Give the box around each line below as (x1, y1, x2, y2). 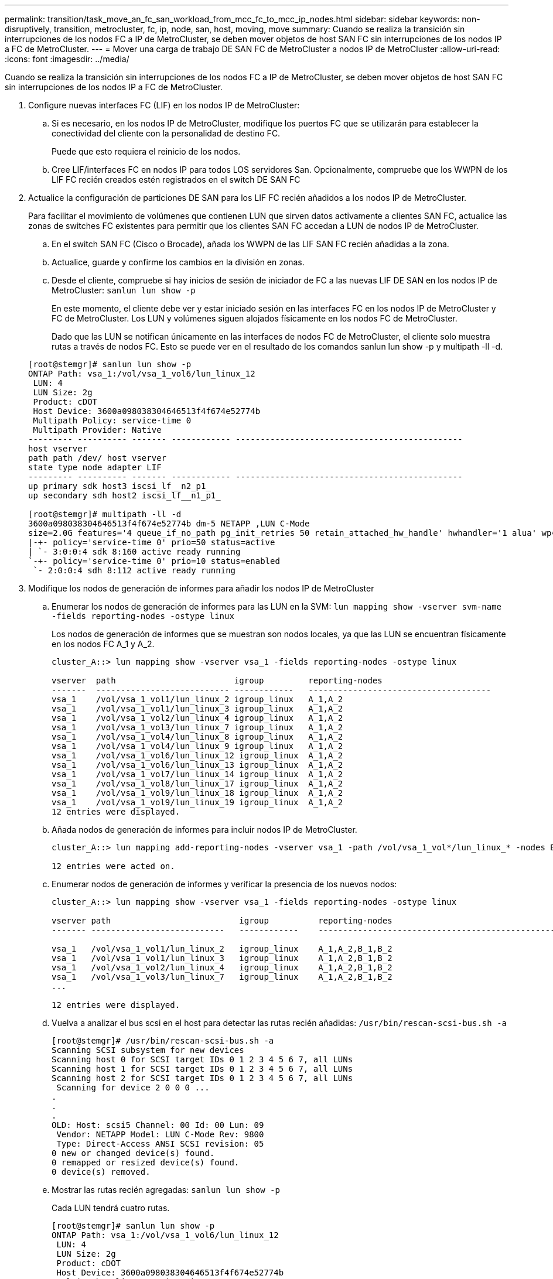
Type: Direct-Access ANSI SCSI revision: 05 (56, 1139, 264, 1148)
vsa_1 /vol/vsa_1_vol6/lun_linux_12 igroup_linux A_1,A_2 (52, 751, 343, 760)
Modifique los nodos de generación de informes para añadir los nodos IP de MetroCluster (28, 583, 374, 593)
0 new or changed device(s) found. (52, 1148, 215, 1158)
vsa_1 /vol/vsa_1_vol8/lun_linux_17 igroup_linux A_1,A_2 (52, 779, 343, 788)
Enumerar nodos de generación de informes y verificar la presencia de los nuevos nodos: (52, 879, 397, 889)
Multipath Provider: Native (33, 425, 162, 435)
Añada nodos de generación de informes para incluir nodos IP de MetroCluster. (52, 825, 357, 835)
